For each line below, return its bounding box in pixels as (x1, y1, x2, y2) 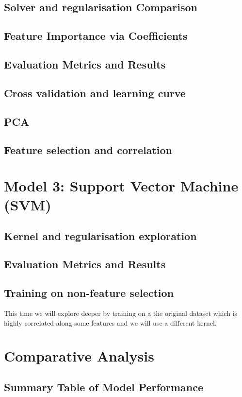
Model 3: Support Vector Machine (4, 175, 239, 195)
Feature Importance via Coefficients (4, 28, 188, 43)
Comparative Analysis (4, 346, 154, 366)
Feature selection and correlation (4, 142, 173, 157)
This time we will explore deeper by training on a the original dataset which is (4, 308, 238, 318)
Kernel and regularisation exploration (4, 228, 197, 243)
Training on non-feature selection (4, 285, 174, 300)
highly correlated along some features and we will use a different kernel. (4, 317, 217, 328)
